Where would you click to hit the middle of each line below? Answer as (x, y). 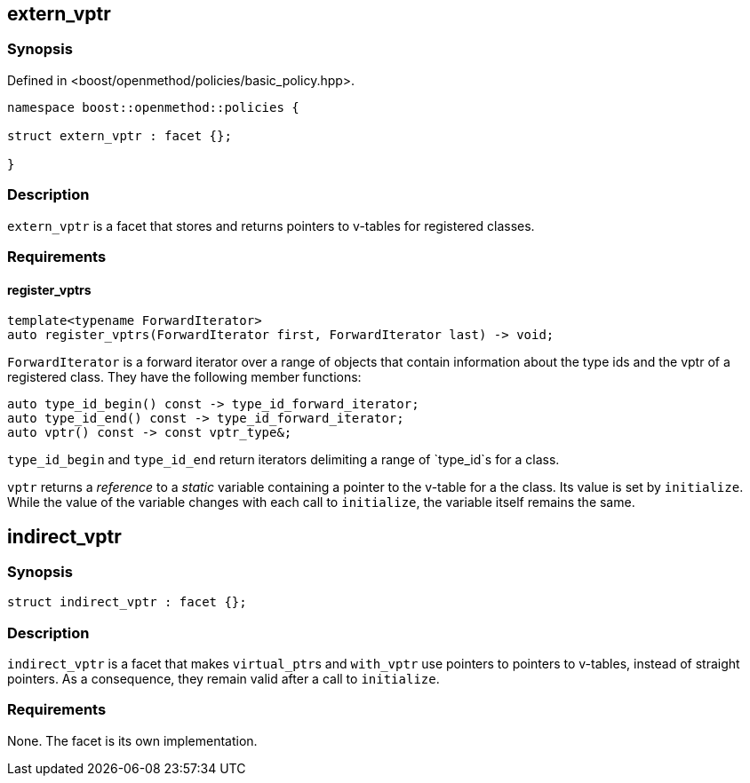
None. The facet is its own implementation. (132, 740)
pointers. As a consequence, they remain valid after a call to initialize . (223, 679)
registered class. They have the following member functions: (184, 377)
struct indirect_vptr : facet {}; (127, 602)
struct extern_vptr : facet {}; (120, 135)
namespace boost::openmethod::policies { (153, 107)
